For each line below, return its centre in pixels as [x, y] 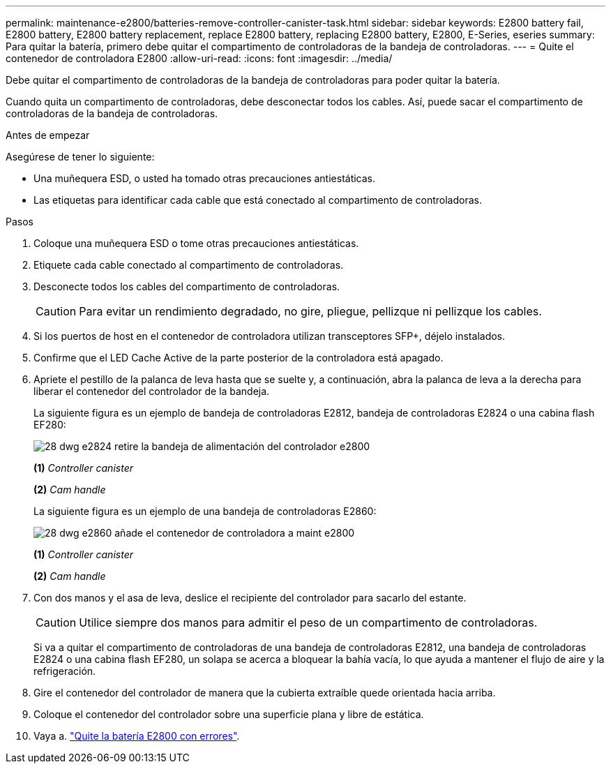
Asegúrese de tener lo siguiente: [80, 157]
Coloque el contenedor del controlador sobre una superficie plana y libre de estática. [229, 714]
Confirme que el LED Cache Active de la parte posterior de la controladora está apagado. [239, 358]
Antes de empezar [48, 135]
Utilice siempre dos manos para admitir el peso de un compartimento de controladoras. [308, 622]
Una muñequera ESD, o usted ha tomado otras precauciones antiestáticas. [205, 178]
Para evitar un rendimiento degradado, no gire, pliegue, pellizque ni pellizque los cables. [310, 311]
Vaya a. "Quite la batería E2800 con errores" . [137, 736]
